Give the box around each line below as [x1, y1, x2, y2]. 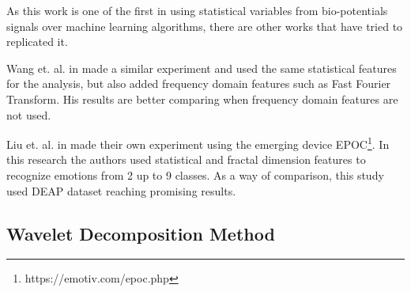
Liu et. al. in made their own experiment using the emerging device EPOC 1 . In [6, 134, 390, 152]
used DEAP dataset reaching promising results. [6, 182, 236, 199]
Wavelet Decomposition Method [6, 221, 275, 245]
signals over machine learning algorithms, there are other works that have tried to [6, 17, 403, 34]
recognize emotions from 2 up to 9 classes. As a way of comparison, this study [6, 167, 384, 183]
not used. [6, 106, 51, 123]
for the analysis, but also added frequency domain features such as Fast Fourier [6, 75, 391, 92]
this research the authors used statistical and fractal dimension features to [6, 151, 366, 168]
